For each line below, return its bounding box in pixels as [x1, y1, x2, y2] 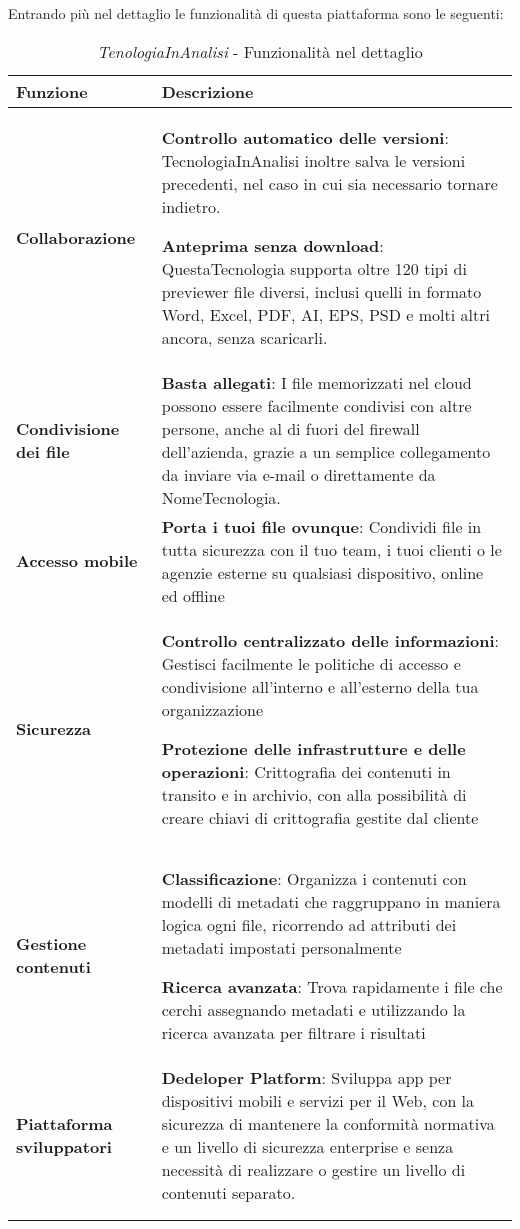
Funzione [16, 79, 88, 103]
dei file [16, 439, 70, 463]
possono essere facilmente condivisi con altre [161, 393, 472, 417]
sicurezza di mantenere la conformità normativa [161, 1111, 495, 1135]
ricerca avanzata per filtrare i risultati [161, 1020, 426, 1044]
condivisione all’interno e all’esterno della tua [161, 674, 479, 698]
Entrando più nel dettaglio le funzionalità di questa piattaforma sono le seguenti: [8, 3, 504, 23]
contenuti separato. [161, 1180, 296, 1204]
